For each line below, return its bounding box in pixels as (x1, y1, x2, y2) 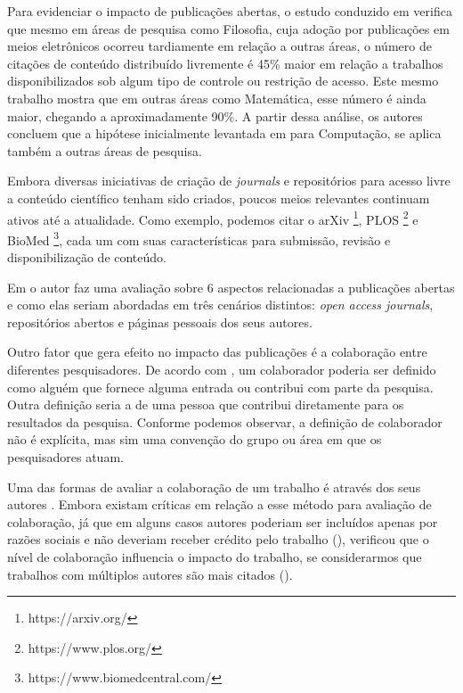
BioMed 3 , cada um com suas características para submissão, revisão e (7, 227, 391, 249)
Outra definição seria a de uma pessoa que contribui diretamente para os (7, 395, 404, 414)
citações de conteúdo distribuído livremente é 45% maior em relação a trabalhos (7, 54, 443, 72)
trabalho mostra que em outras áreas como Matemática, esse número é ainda (7, 88, 426, 107)
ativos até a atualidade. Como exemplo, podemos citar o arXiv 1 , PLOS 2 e (7, 207, 418, 228)
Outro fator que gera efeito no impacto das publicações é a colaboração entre (7, 342, 427, 361)
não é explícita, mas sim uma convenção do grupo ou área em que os (7, 430, 382, 449)
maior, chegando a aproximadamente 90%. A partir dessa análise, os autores (7, 106, 423, 125)
